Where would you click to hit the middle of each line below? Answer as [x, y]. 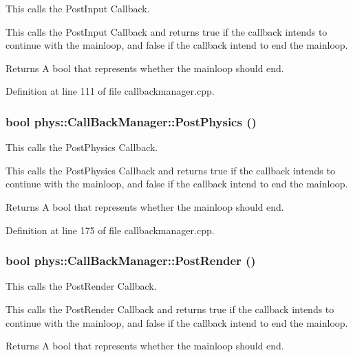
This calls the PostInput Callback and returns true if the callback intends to [167, 31]
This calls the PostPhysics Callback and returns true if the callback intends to [170, 170]
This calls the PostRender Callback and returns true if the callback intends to [170, 309]
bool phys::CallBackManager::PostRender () [131, 261]
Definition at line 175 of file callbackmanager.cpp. [110, 230]
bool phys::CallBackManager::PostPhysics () [131, 121]
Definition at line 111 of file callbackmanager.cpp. [110, 91]
